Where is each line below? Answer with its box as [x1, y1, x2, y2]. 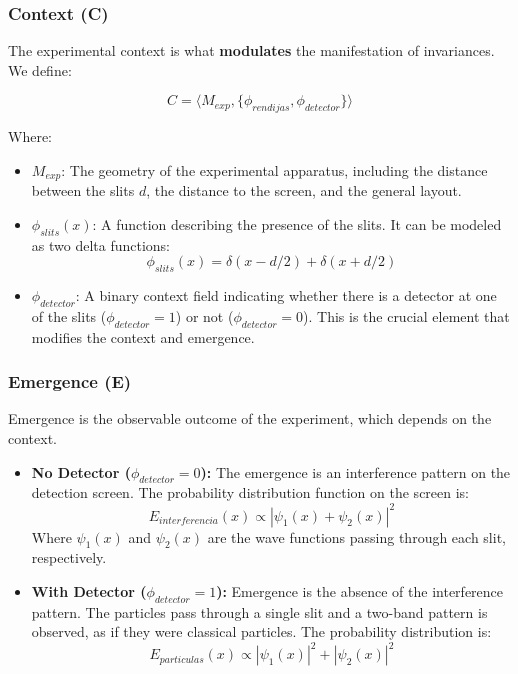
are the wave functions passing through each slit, [207, 526, 506, 547]
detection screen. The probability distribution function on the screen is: [31, 482, 470, 503]
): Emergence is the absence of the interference [216, 580, 504, 601]
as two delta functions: [31, 234, 171, 255]
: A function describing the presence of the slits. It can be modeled [92, 213, 502, 234]
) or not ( [175, 305, 234, 326]
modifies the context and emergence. [31, 326, 255, 347]
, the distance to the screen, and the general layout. [146, 180, 462, 201]
